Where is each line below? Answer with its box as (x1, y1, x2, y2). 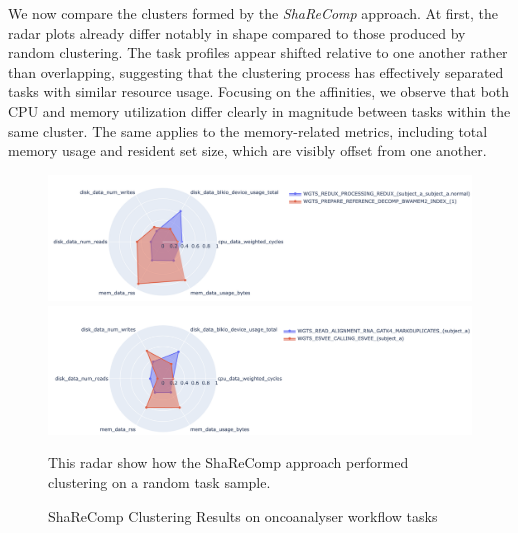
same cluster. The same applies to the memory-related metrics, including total (8, 120, 488, 141)
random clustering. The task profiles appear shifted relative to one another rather (8, 42, 508, 63)
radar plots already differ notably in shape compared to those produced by (8, 22, 466, 43)
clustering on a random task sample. (48, 472, 271, 492)
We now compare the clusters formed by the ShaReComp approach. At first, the (8, 3, 499, 23)
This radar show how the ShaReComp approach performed (48, 452, 409, 473)
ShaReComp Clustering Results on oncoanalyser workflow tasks (48, 505, 438, 526)
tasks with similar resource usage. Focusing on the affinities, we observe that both (8, 81, 510, 102)
